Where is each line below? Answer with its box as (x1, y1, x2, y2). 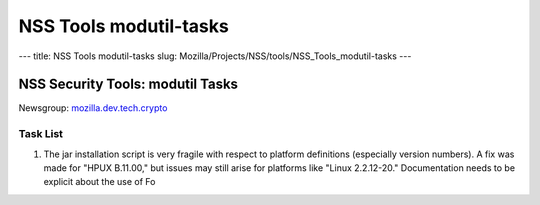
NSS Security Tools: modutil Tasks (18, 76, 239, 93)
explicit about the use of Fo (43, 176, 156, 188)
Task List (18, 127, 64, 141)
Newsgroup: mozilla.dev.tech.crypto (18, 102, 168, 114)
